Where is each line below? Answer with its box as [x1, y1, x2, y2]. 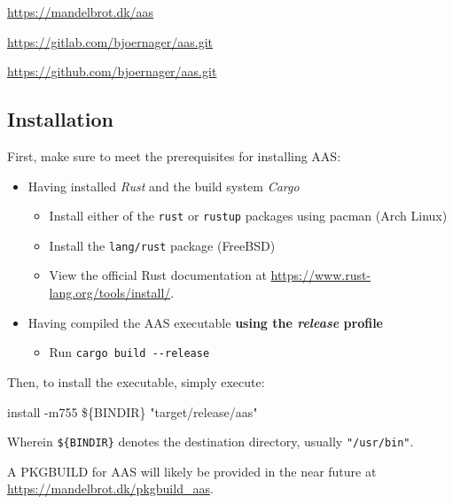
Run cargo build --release [49, 343, 210, 361]
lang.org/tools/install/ [49, 283, 171, 302]
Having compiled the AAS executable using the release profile [27, 313, 383, 331]
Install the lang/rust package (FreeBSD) [49, 236, 276, 254]
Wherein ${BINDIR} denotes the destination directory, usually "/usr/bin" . [7, 432, 414, 451]
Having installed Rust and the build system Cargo [27, 176, 300, 195]
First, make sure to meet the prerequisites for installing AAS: [7, 146, 341, 165]
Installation [7, 105, 113, 133]
